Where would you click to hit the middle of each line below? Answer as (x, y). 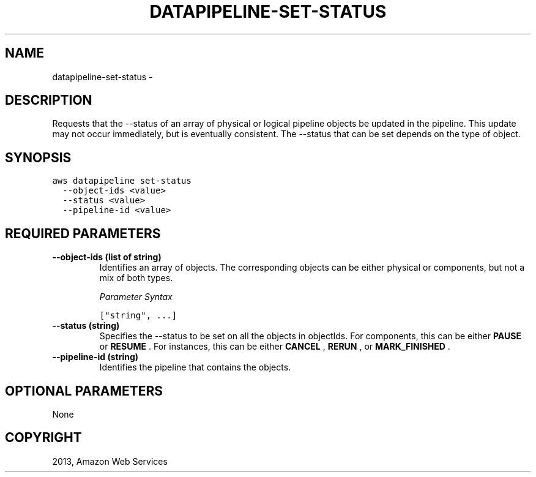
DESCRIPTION (49, 100)
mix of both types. (136, 278)
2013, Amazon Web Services (110, 461)
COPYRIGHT (43, 438)
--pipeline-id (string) (95, 357)
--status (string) (86, 326)
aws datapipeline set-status (122, 181)
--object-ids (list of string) (107, 257)
